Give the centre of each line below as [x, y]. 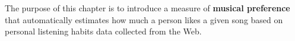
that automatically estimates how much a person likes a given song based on [144, 19]
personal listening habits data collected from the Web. [103, 31]
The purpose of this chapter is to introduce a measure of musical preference [147, 8]
